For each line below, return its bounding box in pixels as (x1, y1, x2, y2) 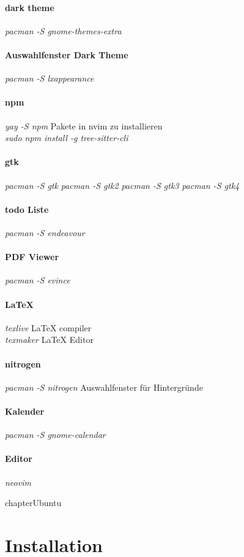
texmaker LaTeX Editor (5, 333, 94, 346)
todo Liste (5, 202, 49, 215)
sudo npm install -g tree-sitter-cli (5, 131, 128, 144)
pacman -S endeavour (5, 226, 85, 239)
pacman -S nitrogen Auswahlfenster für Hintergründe (5, 380, 203, 393)
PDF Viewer (5, 250, 59, 263)
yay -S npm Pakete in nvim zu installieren (5, 119, 163, 132)
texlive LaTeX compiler (5, 321, 92, 334)
